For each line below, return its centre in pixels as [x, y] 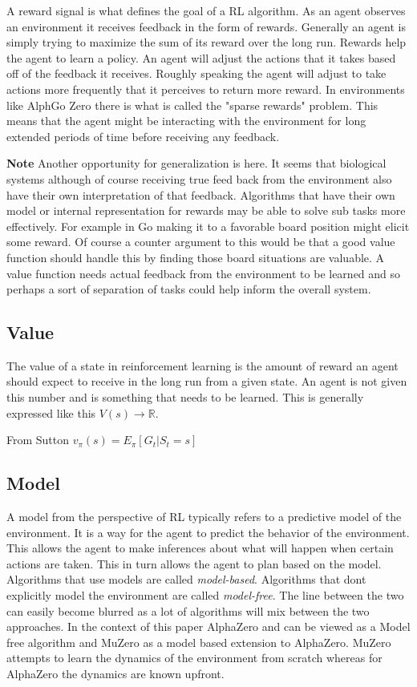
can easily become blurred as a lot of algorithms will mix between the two [188, 610]
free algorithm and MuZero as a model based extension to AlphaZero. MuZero [199, 642]
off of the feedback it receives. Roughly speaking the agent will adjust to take [196, 73]
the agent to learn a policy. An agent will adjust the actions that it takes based [201, 57]
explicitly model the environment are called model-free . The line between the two [205, 595]
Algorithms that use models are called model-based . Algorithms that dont [186, 579]
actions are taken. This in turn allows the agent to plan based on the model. [194, 563]
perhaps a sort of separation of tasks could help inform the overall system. [189, 289]
